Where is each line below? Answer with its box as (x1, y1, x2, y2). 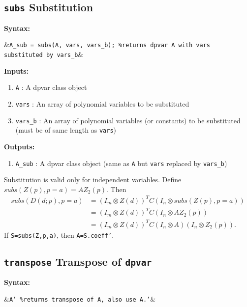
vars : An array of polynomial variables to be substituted (15, 98, 189, 109)
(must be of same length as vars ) (15, 125, 117, 135)
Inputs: (4, 65, 29, 76)
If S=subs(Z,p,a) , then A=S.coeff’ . (4, 229, 114, 240)
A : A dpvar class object (15, 82, 87, 92)
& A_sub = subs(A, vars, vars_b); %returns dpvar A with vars (4, 39, 210, 50)
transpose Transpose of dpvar (4, 253, 152, 269)
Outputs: (4, 141, 35, 151)
